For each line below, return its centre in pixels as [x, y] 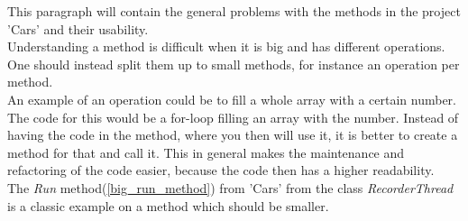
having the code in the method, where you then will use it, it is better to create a [233, 135]
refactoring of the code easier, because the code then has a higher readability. [221, 170]
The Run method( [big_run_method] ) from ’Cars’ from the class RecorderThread [230, 187]
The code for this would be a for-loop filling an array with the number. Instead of [233, 117]
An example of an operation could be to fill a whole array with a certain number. [232, 99]
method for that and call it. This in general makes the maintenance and [206, 152]
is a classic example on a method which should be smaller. [168, 205]
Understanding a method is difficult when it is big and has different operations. [226, 46]
